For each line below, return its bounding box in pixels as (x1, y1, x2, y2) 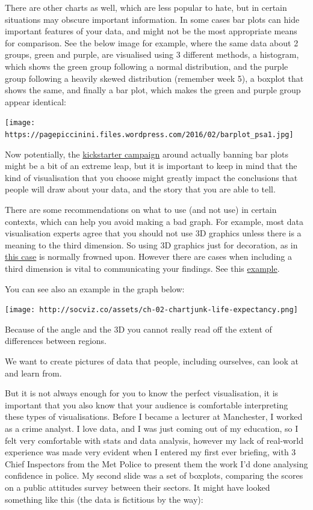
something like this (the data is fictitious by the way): (5, 493, 203, 505)
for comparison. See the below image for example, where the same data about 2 (5, 36, 299, 49)
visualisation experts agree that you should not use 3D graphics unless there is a (5, 227, 302, 239)
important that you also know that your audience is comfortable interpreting (5, 398, 288, 411)
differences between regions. (5, 334, 107, 347)
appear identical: (5, 95, 66, 108)
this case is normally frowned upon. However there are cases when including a (5, 250, 292, 263)
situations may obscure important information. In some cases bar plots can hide (5, 13, 300, 25)
